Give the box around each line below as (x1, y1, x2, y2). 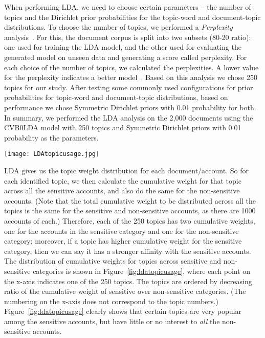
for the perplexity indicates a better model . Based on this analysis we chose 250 (4, 72, 258, 83)
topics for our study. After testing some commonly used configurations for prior (4, 82, 253, 92)
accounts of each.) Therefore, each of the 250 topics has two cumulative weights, (4, 215, 255, 226)
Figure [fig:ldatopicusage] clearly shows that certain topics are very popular (4, 306, 241, 316)
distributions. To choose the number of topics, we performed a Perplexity (4, 22, 233, 32)
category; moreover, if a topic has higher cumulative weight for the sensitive (4, 235, 242, 246)
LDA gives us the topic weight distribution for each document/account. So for (4, 165, 249, 175)
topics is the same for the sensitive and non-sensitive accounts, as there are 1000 (4, 205, 256, 216)
